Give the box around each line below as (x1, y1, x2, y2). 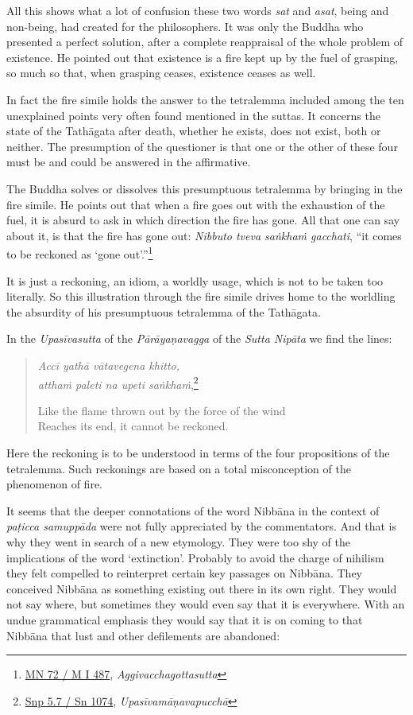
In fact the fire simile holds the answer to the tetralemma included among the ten (6, 91, 404, 107)
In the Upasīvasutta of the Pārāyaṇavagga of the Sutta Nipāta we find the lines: (6, 330, 392, 347)
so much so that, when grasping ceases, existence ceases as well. (6, 64, 316, 81)
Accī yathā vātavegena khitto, (37, 356, 180, 373)
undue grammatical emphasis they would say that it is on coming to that (6, 611, 363, 628)
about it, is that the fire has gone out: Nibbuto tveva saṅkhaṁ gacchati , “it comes (6, 227, 402, 243)
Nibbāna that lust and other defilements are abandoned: (6, 627, 280, 643)
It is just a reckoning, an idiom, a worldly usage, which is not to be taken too (6, 272, 384, 289)
